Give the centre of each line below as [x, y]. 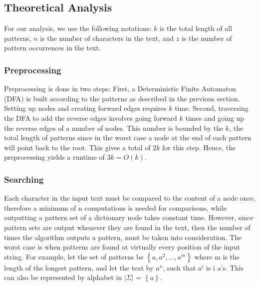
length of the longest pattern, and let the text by [79, 267]
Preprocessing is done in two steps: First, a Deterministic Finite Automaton [120, 89]
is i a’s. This [225, 267]
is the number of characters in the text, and [107, 38]
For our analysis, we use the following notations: [78, 28]
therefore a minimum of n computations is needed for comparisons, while [116, 207]
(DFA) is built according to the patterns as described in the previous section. [122, 98]
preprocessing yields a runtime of [54, 157]
